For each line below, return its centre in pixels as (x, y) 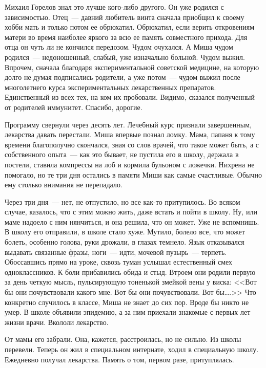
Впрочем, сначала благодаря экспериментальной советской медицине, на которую (132, 67)
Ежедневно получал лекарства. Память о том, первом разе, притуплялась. (119, 359)
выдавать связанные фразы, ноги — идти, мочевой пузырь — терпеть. (116, 252)
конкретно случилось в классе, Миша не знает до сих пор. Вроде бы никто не (127, 302)
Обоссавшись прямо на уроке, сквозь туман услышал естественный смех (119, 262)
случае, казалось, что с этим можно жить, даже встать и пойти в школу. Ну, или (131, 212)
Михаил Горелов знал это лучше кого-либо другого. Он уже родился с (114, 7)
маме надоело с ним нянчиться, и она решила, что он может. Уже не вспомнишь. (132, 221)
